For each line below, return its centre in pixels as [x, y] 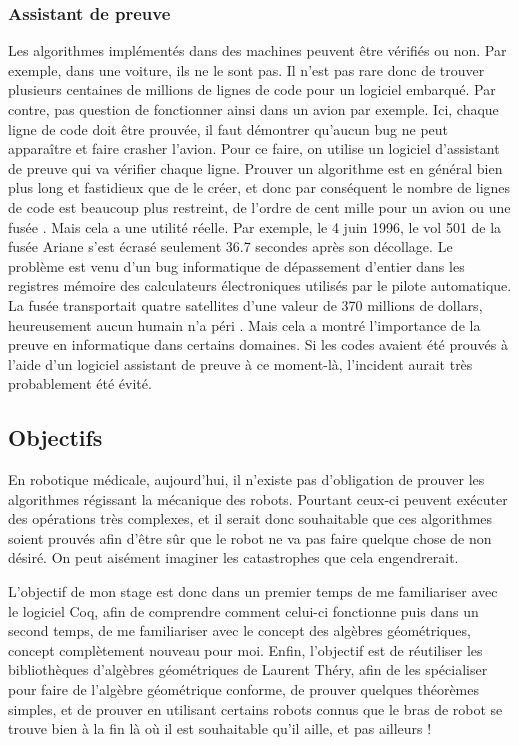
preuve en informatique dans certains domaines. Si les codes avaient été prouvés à [258, 344]
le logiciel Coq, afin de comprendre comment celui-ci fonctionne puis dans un [243, 610]
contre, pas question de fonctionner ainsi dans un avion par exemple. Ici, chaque [253, 109]
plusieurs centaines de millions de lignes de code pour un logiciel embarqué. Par [252, 89]
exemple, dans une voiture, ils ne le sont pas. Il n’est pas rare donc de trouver [246, 69]
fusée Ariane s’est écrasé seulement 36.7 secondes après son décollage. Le [230, 246]
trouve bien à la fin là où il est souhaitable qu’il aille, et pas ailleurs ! [220, 728]
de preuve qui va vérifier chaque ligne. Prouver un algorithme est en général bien [255, 167]
